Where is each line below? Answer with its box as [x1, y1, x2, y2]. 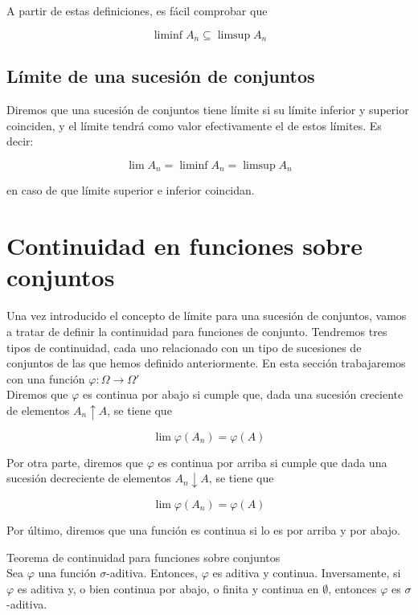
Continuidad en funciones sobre [6, 229, 363, 262]
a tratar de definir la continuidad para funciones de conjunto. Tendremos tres [6, 322, 387, 339]
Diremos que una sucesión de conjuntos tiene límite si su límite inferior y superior [6, 101, 409, 118]
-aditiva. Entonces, [106, 564, 198, 581]
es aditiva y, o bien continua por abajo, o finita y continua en [17, 580, 319, 597]
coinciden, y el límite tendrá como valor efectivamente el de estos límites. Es [6, 117, 382, 133]
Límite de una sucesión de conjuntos [6, 64, 315, 88]
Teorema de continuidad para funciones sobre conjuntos [6, 548, 281, 565]
